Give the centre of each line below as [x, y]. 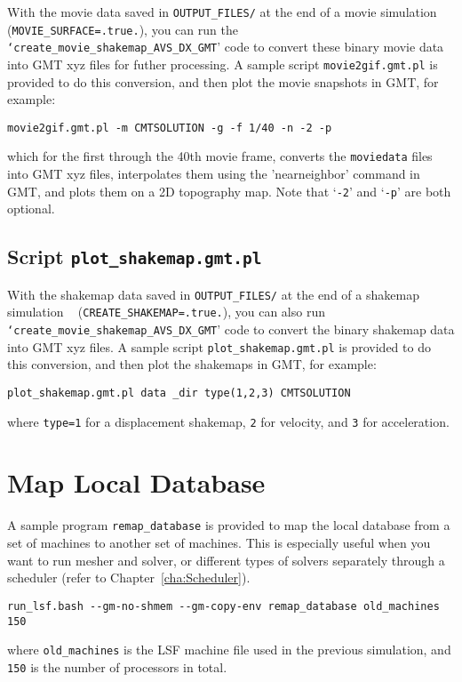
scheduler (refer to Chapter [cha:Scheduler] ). [129, 578]
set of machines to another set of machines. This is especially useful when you [219, 543]
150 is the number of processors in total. [117, 666]
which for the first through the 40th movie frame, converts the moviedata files [220, 156]
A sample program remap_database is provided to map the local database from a [229, 525]
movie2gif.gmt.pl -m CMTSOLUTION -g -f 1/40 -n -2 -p [170, 128]
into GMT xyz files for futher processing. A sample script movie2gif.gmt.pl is [223, 64]
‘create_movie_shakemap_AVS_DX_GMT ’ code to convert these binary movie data [226, 47]
